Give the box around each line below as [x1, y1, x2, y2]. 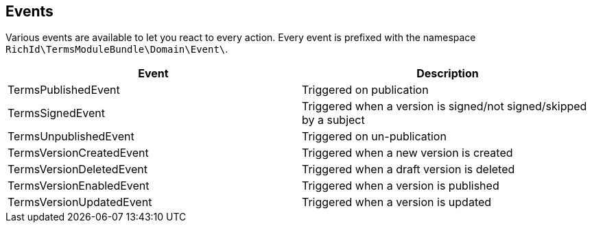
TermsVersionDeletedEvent [8, 162, 147, 177]
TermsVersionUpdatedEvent [8, 195, 152, 210]
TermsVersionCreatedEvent [8, 146, 149, 160]
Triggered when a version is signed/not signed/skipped [302, 99, 587, 114]
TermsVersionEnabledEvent [8, 179, 150, 193]
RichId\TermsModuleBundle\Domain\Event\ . [5, 43, 228, 55]
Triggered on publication [302, 83, 429, 97]
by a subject [302, 113, 365, 127]
